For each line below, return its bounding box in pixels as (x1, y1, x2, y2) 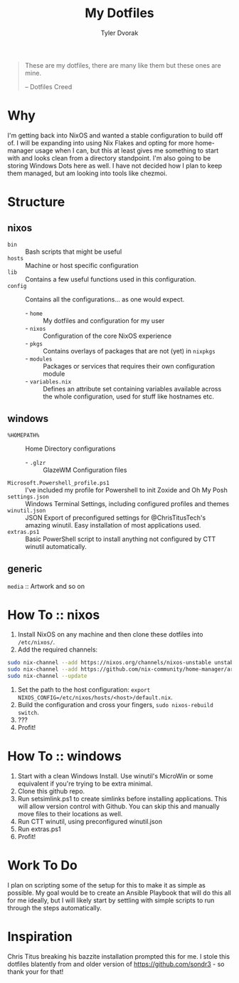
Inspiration (7, 929, 73, 945)
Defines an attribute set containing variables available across (43, 384, 222, 393)
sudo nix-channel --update (7, 672, 87, 680)
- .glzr (25, 458, 46, 466)
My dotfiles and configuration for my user (43, 316, 165, 325)
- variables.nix (25, 376, 72, 386)
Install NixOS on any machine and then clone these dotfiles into (17, 630, 203, 639)
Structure (7, 194, 65, 210)
